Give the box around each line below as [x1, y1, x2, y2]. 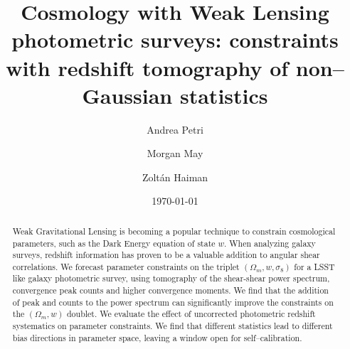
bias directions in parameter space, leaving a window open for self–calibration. [12, 331, 302, 343]
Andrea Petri [147, 122, 203, 136]
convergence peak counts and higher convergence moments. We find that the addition [12, 284, 329, 296]
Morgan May [147, 146, 203, 161]
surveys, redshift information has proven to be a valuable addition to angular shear [12, 249, 320, 261]
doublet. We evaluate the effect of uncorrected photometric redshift [67, 308, 316, 320]
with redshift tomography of [6, 53, 289, 82]
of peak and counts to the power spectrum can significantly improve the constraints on [12, 296, 334, 308]
